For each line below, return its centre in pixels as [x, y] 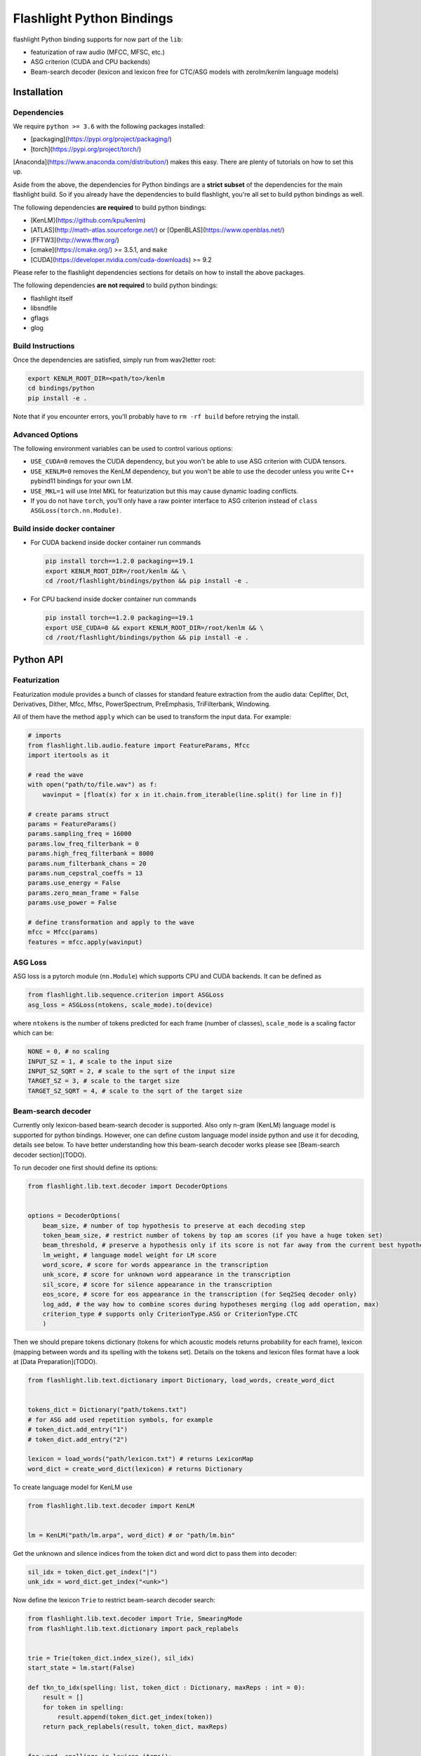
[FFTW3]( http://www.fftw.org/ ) [75, 240]
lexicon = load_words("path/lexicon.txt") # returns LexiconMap [141, 1459]
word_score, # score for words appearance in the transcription [155, 1265]
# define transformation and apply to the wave [111, 922]
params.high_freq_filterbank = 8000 [91, 854]
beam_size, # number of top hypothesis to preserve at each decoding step [174, 1225]
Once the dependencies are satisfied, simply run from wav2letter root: [114, 360]
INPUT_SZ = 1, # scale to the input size [100, 1061]
